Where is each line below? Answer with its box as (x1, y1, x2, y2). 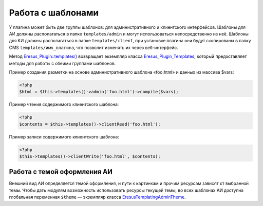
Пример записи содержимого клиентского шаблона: (9, 134, 119, 139)
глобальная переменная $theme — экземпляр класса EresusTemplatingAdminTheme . (9, 194, 186, 200)
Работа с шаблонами (9, 7, 99, 18)
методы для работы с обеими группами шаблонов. (9, 60, 116, 66)
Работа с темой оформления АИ (9, 168, 113, 176)
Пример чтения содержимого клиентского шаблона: (9, 102, 119, 107)
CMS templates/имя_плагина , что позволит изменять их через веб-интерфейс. (9, 44, 178, 51)
